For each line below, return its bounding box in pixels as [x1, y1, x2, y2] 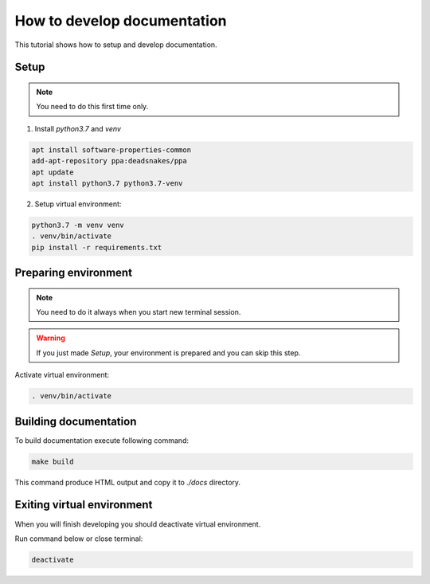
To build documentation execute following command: [14, 435, 189, 445]
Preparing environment [14, 266, 133, 280]
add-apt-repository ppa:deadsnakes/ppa [31, 156, 187, 166]
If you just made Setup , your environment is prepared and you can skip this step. [36, 347, 301, 358]
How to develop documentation [14, 12, 227, 29]
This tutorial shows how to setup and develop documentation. [14, 40, 218, 49]
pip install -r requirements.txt [31, 243, 162, 252]
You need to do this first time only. [36, 102, 149, 112]
